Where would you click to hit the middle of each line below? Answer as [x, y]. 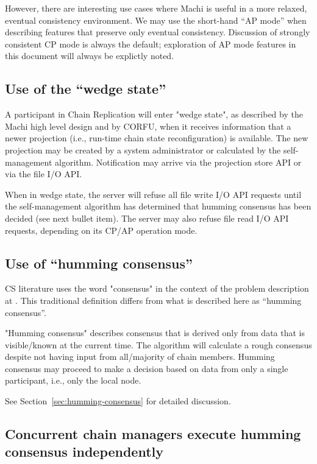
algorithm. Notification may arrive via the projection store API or [178, 162]
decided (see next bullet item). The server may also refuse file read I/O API [147, 218]
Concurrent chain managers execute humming [153, 434]
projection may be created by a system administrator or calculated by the [143, 149]
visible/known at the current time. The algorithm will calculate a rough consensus [158, 344]
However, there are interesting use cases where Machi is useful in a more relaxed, [156, 8]
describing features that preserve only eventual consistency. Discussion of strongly [158, 32]
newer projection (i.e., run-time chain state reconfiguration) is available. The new [157, 138]
